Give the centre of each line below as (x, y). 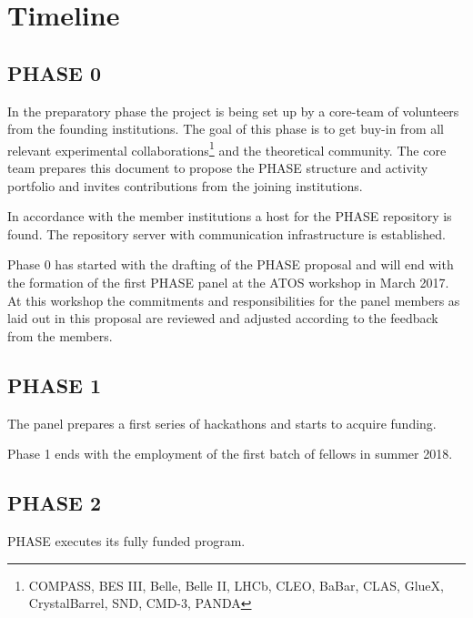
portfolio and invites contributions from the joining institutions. (185, 185)
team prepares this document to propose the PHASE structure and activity (218, 168)
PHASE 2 (55, 503)
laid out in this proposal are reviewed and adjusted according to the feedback (223, 318)
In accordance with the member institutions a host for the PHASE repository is (230, 216)
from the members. (60, 335)
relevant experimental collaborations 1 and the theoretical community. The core (227, 148)
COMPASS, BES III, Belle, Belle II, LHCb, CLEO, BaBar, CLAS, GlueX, (236, 585)
